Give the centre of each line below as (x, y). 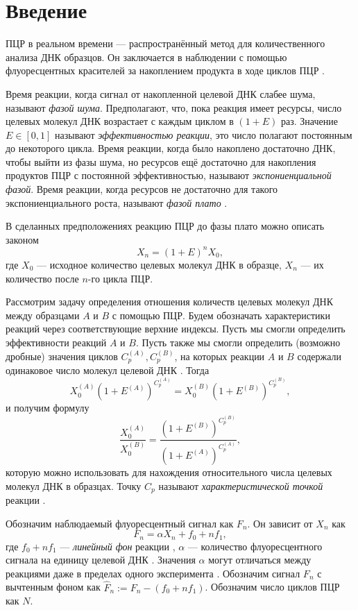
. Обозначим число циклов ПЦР (272, 587)
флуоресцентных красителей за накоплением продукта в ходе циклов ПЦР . (165, 70)
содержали (319, 356)
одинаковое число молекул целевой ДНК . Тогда (108, 370)
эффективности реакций (56, 342)
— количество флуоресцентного (255, 546)
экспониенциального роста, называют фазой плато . (117, 202)
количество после (42, 278)
